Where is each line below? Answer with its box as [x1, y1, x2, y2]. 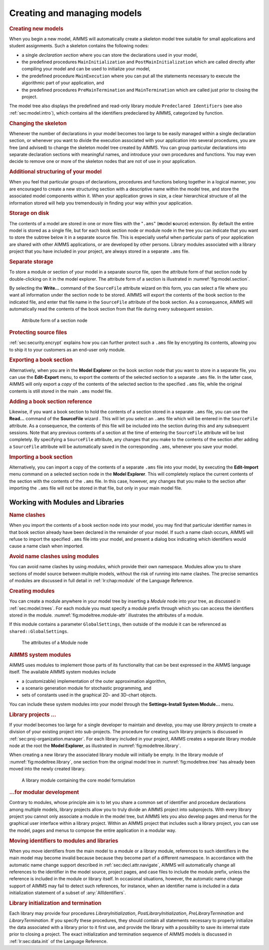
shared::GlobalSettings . [9, 628, 69, 634]
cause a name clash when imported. [9, 543, 84, 549]
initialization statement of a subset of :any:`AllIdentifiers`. [9, 890, 127, 896]
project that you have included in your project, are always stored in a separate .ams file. [9, 248, 190, 254]
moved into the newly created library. [9, 766, 86, 772]
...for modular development [9, 789, 79, 795]
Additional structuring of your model [9, 168, 102, 175]
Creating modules [9, 587, 55, 594]
